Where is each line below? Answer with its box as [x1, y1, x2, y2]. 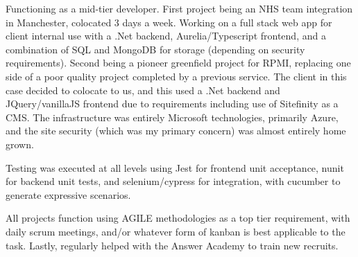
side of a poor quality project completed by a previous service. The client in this [6, 69, 347, 83]
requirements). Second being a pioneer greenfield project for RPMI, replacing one [6, 55, 351, 70]
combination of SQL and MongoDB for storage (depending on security [6, 42, 305, 56]
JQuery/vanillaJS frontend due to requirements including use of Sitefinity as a [6, 96, 339, 111]
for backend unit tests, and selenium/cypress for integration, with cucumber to [6, 174, 341, 188]
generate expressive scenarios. [6, 187, 131, 202]
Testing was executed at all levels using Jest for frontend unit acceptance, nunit [6, 160, 344, 175]
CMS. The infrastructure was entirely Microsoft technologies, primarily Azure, [6, 109, 339, 124]
